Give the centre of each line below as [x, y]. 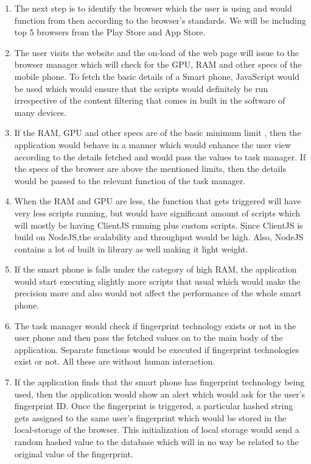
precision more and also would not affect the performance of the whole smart [158, 293]
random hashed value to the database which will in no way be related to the [156, 441]
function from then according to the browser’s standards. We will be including [160, 20]
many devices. [40, 112]
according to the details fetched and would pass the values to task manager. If [160, 156]
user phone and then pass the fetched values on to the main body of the [149, 337]
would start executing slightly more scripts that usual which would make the [157, 281]
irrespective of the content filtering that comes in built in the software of [150, 100]
